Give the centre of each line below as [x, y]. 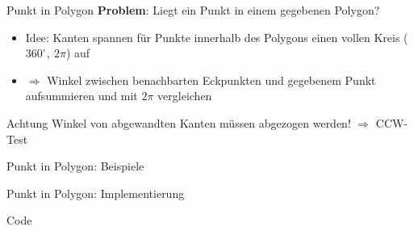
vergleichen [185, 96]
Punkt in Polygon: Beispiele [75, 166]
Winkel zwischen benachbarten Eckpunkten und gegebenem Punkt [211, 80]
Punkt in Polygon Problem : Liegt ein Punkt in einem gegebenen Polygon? [193, 10]
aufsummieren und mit [82, 96]
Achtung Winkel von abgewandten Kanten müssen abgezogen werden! [179, 122]
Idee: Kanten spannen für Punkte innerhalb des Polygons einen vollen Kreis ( [217, 37]
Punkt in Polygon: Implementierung [96, 193]
